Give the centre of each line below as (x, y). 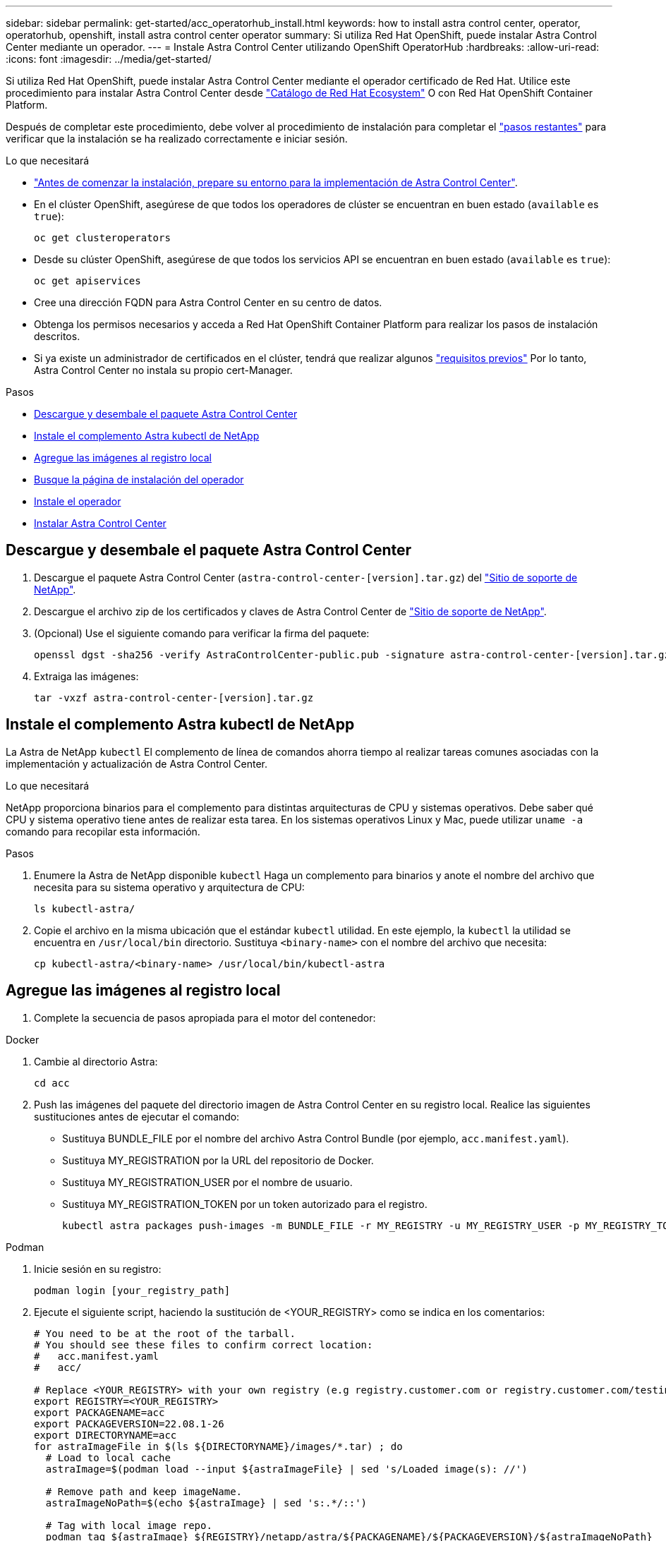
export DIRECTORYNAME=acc (105, 1435)
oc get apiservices (87, 281)
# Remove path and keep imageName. (144, 1491)
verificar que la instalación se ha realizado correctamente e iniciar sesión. (177, 139)
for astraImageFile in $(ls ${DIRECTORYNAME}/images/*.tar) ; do (218, 1446)
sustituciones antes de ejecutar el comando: (137, 1116)
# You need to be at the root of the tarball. (165, 1333)
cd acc (52, 1083)
